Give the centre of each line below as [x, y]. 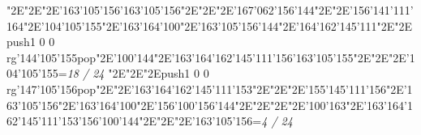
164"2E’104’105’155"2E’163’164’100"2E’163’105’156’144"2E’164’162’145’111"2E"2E [210, 25]
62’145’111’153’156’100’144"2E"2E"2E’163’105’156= [134, 121]
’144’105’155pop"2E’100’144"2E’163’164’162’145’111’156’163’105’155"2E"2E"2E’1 [216, 57]
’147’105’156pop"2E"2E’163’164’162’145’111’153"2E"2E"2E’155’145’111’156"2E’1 [215, 89]
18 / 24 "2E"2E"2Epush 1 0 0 [138, 73]
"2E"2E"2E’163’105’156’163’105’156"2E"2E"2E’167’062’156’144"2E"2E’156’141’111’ [210, 10]
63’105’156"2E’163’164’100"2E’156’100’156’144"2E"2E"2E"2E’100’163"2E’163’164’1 [210, 105]
